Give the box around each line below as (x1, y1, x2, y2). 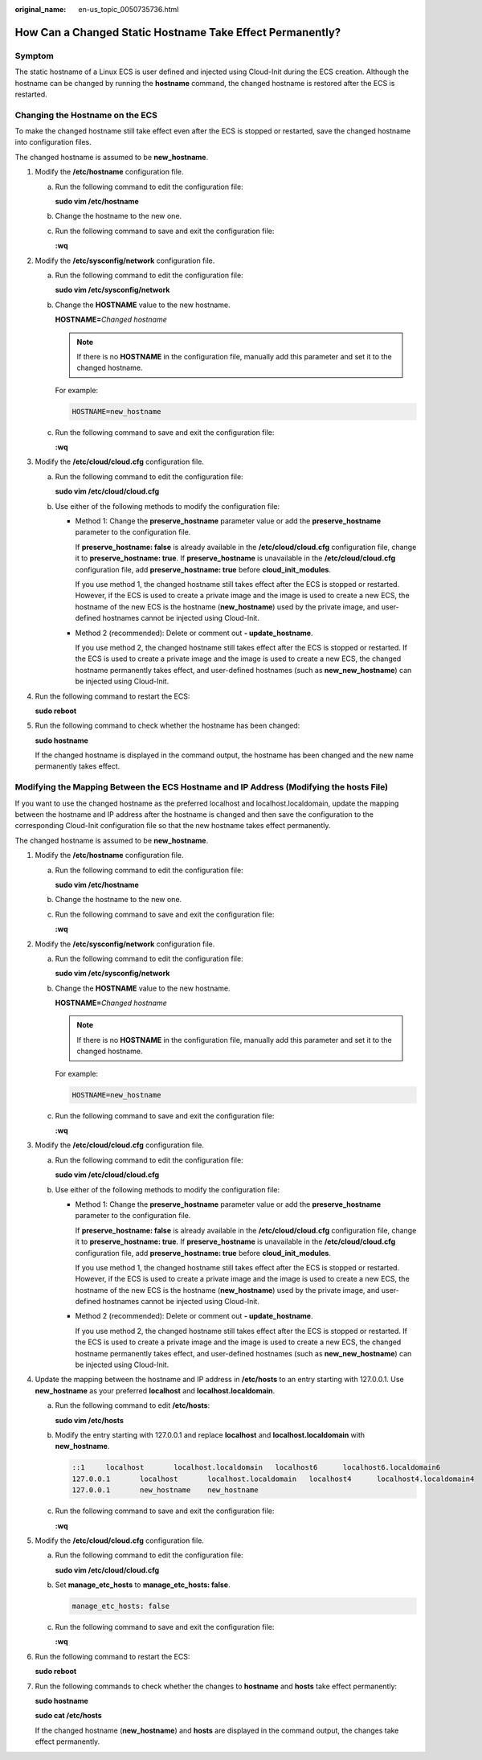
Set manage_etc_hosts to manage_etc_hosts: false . (55, 1580, 231, 1590)
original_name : (14, 5, 67, 14)
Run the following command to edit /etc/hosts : (55, 1401, 210, 1410)
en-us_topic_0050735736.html (78, 5, 179, 14)
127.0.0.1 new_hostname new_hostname (71, 1486, 259, 1495)
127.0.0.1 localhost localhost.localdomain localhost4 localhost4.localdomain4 (71, 1474, 475, 1483)
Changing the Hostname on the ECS (14, 109, 158, 121)
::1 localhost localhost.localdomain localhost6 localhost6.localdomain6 (71, 1463, 441, 1472)
